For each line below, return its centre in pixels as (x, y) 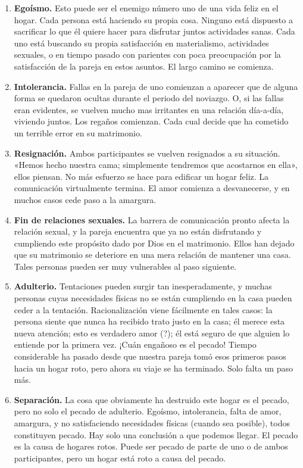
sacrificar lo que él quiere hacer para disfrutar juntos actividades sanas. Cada (154, 31)
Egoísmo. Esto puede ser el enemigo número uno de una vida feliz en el (146, 8)
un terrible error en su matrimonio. (78, 132)
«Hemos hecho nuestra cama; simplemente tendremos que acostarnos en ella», (156, 165)
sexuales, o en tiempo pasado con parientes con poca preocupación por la (147, 54)
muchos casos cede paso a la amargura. (85, 199)
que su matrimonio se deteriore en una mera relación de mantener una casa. (152, 255)
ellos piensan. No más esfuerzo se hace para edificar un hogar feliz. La (141, 176)
